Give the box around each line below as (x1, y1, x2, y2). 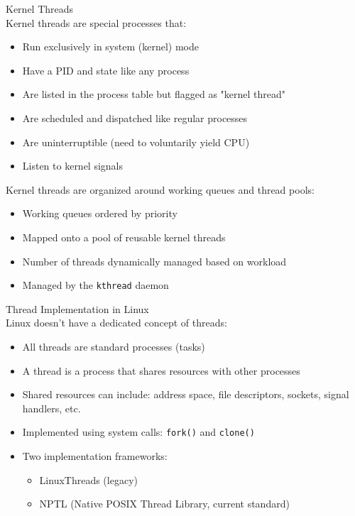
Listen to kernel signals (22, 158, 124, 173)
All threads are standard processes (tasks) (22, 339, 205, 353)
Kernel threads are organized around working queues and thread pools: (6, 182, 315, 197)
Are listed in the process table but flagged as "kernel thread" (22, 87, 286, 101)
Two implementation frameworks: (22, 449, 168, 463)
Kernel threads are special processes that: (6, 15, 187, 30)
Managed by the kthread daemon (22, 278, 169, 292)
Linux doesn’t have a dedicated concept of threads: (6, 315, 227, 330)
